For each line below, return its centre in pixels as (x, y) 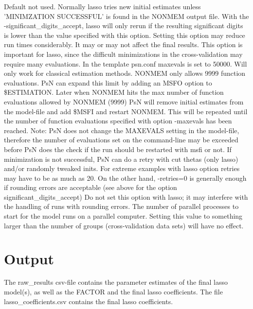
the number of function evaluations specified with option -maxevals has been (118, 121)
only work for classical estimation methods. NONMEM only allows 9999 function (125, 73)
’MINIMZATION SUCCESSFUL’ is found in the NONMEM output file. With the (126, 16)
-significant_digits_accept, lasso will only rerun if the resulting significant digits (124, 26)
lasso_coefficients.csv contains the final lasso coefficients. (89, 301)
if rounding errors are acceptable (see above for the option (90, 187)
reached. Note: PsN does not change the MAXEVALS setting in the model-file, (122, 130)
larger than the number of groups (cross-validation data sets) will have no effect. (124, 225)
